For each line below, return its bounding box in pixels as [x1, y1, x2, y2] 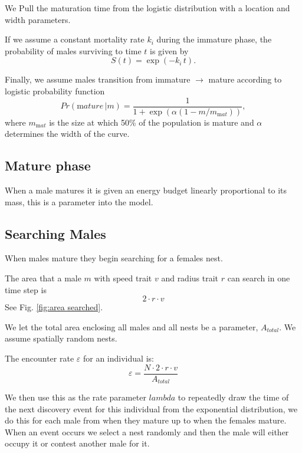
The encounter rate [5, 352, 74, 364]
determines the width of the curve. [5, 127, 130, 140]
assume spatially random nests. [5, 332, 117, 344]
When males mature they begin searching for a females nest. [5, 252, 223, 264]
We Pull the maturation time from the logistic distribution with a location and [5, 2, 290, 14]
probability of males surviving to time [5, 44, 142, 57]
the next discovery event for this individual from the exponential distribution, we [5, 402, 298, 415]
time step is [5, 283, 47, 296]
